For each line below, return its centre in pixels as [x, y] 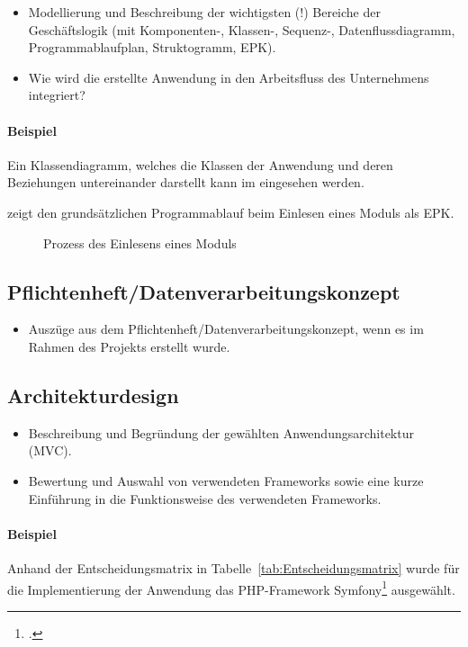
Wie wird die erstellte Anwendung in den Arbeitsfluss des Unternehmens [229, 77]
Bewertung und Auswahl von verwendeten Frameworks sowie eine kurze [226, 480]
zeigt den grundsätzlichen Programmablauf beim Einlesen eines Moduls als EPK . [231, 212]
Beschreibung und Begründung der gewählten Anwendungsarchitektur [221, 432]
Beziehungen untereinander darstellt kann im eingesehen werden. [186, 182]
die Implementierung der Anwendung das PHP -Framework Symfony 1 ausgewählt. [231, 588]
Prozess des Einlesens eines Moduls [140, 243]
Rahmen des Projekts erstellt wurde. [129, 346]
